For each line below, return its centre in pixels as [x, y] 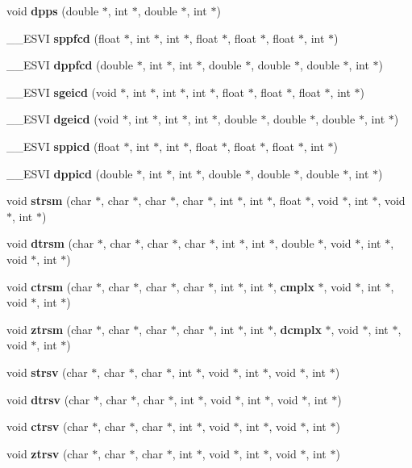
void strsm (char [49, 201]
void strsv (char [47, 372]
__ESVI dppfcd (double [70, 65]
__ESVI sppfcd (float [64, 38]
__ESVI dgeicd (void [63, 119]
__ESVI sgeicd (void [62, 92]
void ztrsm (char [50, 329]
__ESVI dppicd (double [70, 173]
